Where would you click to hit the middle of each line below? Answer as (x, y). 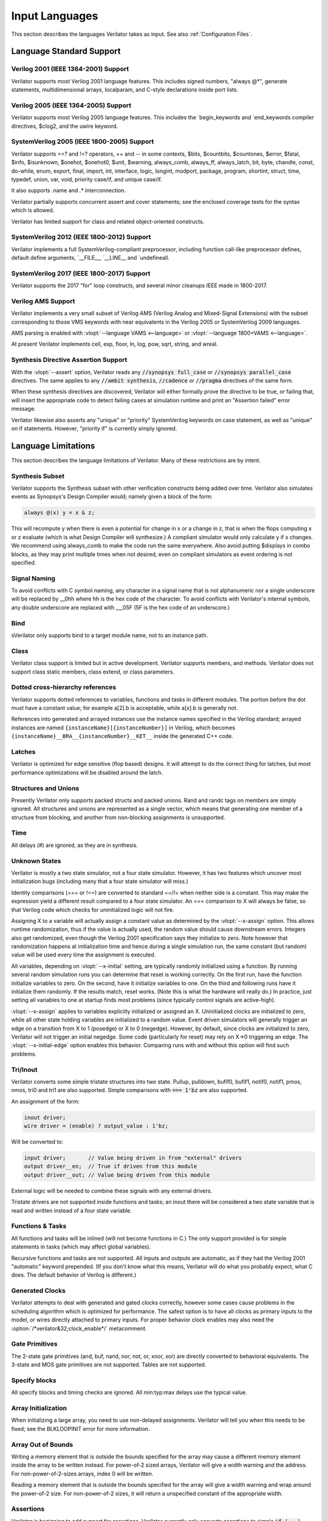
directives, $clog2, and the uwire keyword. (65, 126)
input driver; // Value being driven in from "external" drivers (133, 1158)
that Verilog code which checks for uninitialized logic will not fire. (93, 910)
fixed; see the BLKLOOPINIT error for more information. (80, 1429)
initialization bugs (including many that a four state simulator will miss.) (100, 882)
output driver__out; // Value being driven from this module (117, 1175)
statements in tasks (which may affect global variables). (81, 1247)
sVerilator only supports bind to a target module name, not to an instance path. (110, 635)
